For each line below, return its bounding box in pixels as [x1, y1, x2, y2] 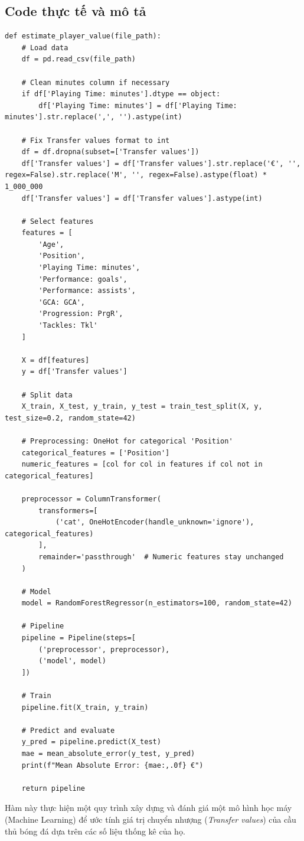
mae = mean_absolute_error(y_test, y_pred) [21, 749, 195, 758]
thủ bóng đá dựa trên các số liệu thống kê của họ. [5, 824, 185, 837]
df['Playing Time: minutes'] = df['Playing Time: [38, 101, 237, 110]
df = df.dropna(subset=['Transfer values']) [21, 148, 200, 157]
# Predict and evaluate [21, 726, 115, 735]
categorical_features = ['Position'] [21, 448, 170, 457]
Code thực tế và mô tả [5, 2, 146, 20]
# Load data [21, 43, 68, 52]
